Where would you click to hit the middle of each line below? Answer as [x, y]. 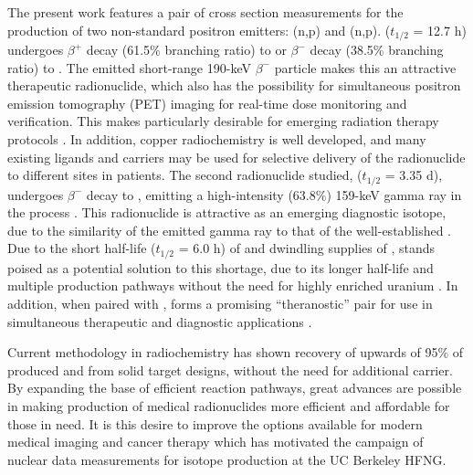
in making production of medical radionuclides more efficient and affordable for [229, 406]
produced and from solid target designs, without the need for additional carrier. [230, 369]
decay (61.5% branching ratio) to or [186, 50]
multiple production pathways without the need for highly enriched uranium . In [233, 285]
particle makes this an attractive [365, 67]
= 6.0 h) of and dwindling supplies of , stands [307, 248]
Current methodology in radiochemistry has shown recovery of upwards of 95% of [236, 352]
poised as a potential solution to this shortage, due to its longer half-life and [221, 267]
